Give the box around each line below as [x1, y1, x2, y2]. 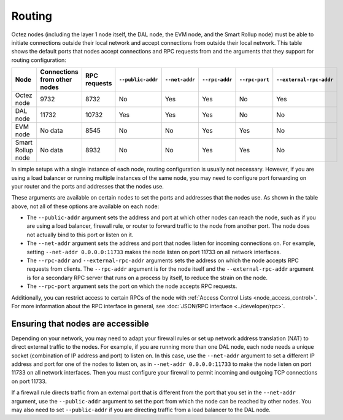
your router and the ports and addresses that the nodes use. [11, 182, 164, 190]
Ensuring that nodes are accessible [11, 318, 150, 329]
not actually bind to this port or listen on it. [26, 231, 134, 238]
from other [40, 76, 72, 84]
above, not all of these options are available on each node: [11, 203, 160, 210]
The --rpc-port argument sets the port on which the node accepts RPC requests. [26, 282, 237, 290]
